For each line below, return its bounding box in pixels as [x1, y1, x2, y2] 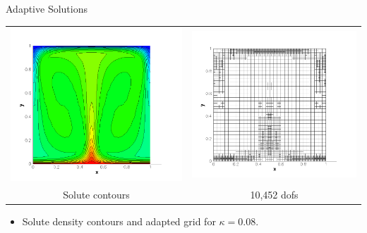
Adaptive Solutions [6, 1, 88, 15]
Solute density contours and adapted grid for [22, 213, 216, 228]
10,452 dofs [250, 187, 299, 201]
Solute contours [63, 187, 130, 201]
